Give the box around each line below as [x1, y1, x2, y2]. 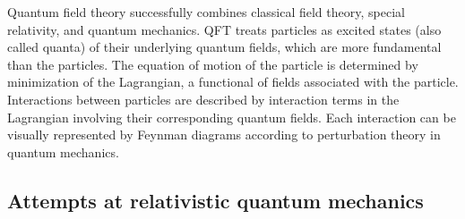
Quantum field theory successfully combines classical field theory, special [7, 3, 405, 21]
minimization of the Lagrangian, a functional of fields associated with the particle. [7, 72, 459, 91]
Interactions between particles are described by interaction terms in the [7, 89, 400, 108]
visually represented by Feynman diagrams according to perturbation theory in [7, 125, 441, 144]
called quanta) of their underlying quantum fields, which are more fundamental [7, 38, 442, 56]
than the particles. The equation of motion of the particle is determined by [7, 55, 418, 73]
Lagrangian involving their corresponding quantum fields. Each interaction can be [7, 107, 456, 126]
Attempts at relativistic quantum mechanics [7, 186, 424, 214]
